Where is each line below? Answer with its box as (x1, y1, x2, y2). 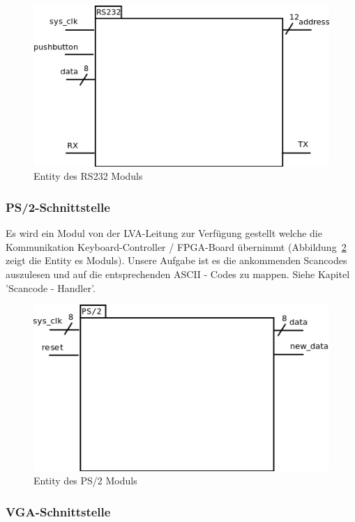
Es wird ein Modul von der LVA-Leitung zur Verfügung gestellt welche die (6, 226, 322, 240)
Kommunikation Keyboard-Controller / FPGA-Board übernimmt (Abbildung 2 (6, 239, 347, 254)
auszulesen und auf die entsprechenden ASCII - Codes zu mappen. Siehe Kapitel (6, 267, 350, 282)
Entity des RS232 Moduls (33, 169, 143, 183)
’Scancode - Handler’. (6, 280, 96, 295)
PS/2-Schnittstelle (6, 198, 110, 215)
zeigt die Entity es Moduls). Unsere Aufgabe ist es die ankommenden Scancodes (6, 253, 347, 268)
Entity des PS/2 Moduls (33, 473, 137, 488)
